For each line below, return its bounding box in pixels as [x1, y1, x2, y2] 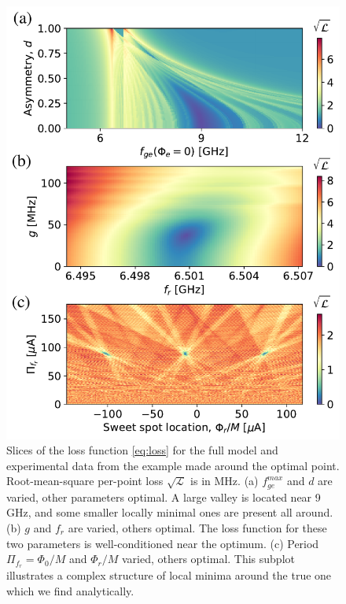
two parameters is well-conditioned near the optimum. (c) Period [6, 535, 319, 551]
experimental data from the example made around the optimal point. [6, 457, 340, 473]
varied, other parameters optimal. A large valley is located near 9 [6, 488, 321, 505]
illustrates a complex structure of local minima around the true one [6, 567, 332, 584]
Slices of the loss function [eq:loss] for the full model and [6, 442, 278, 458]
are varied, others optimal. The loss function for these [68, 520, 327, 535]
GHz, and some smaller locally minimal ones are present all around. [6, 504, 333, 521]
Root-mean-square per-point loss [6, 472, 164, 489]
